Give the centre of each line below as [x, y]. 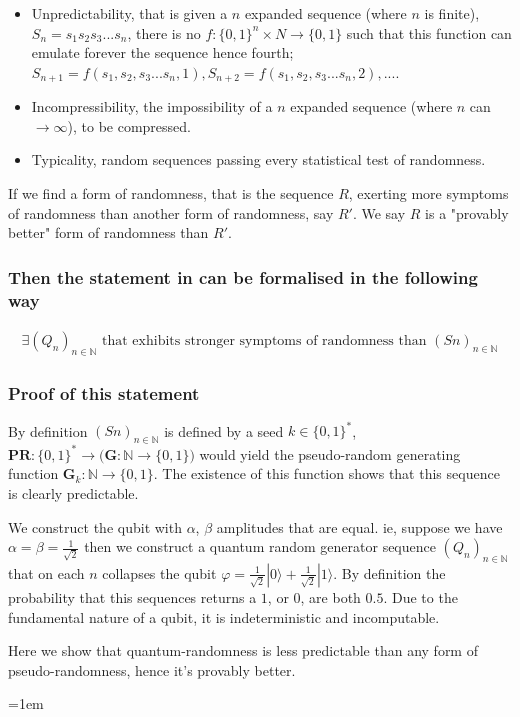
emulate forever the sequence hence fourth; [162, 52]
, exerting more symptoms [428, 193]
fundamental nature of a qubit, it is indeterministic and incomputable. [224, 616]
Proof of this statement [104, 392]
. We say [379, 212]
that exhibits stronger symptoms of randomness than [264, 340]
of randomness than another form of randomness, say [171, 212]
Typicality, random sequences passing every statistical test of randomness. [258, 159]
